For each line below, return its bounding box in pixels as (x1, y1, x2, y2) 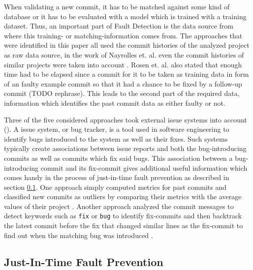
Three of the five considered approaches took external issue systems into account (4, 114, 247, 124)
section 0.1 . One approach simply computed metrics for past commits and (4, 181, 226, 192)
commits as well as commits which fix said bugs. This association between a (4, 152, 233, 163)
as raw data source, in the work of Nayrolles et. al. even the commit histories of (4, 49, 244, 60)
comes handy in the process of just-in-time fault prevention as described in (4, 172, 229, 182)
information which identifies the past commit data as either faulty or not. (4, 97, 225, 108)
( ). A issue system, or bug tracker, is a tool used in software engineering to (4, 124, 229, 134)
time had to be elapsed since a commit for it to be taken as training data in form (4, 69, 249, 79)
